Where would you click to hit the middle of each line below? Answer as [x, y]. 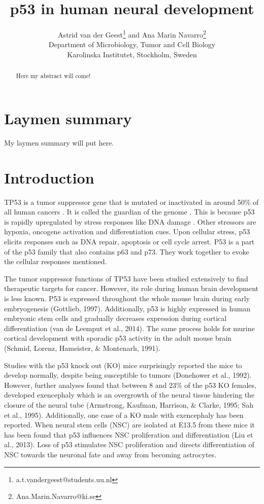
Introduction [49, 177]
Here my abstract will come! [53, 76]
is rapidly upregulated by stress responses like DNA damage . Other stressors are [130, 221]
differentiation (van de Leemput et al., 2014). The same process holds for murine [129, 328]
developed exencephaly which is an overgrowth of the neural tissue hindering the [129, 395]
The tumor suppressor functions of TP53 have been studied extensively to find [126, 278]
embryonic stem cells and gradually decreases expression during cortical [115, 318]
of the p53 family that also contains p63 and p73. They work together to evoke [127, 251]
